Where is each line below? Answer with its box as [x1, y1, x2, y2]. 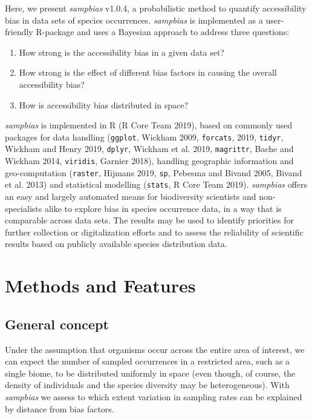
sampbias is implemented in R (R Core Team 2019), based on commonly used [5, 119, 293, 131]
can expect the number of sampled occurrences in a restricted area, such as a [5, 355, 290, 368]
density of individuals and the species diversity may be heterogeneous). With [5, 378, 290, 391]
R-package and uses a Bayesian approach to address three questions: [36, 25, 290, 38]
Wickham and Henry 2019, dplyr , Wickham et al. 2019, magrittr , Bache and [5, 142, 294, 155]
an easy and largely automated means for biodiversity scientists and [5, 190, 256, 203]
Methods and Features [5, 273, 196, 298]
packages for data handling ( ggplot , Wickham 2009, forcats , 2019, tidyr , [5, 130, 284, 143]
